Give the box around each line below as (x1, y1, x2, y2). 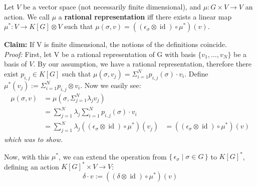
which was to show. (4, 134, 63, 144)
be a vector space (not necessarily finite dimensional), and (23, 1, 201, 11)
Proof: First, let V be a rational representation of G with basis (4, 48, 196, 59)
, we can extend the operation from (59, 151, 167, 161)
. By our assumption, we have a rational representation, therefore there (33, 58, 251, 69)
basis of (4, 58, 27, 69)
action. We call (4, 11, 50, 21)
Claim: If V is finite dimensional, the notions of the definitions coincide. (4, 39, 227, 49)
